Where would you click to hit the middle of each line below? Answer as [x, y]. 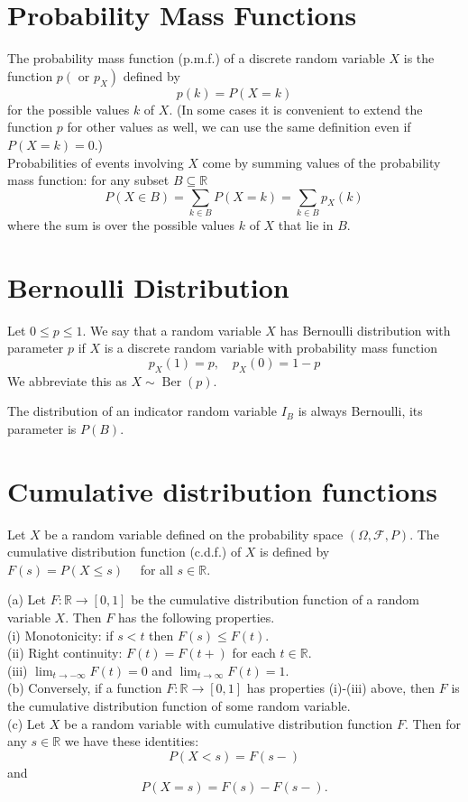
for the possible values [69, 109]
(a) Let [27, 599]
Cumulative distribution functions [222, 490]
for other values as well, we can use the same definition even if [239, 127]
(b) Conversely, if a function [85, 688]
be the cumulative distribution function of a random [275, 599]
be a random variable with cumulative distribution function [229, 723]
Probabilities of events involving [96, 162]
